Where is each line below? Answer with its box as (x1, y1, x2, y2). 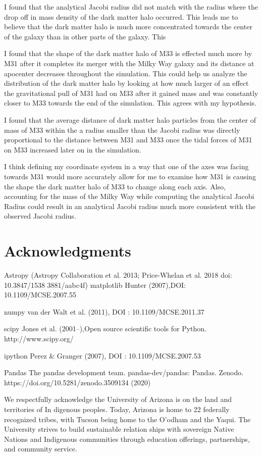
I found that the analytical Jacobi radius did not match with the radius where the (4, 2, 258, 12)
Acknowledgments (4, 240, 131, 261)
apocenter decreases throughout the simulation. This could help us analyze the (4, 68, 247, 78)
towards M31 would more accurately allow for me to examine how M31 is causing (4, 171, 256, 181)
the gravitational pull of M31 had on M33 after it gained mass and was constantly (4, 87, 258, 98)
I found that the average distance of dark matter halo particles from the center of (4, 114, 256, 125)
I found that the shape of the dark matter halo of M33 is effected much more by (4, 48, 252, 59)
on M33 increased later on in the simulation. (4, 144, 141, 155)
